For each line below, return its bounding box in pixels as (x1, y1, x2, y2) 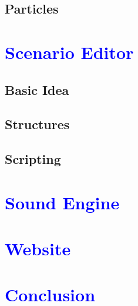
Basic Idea (5, 80, 69, 98)
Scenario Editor (5, 40, 134, 64)
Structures (5, 115, 70, 133)
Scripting (5, 150, 61, 168)
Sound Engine (5, 190, 120, 214)
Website (5, 236, 71, 261)
